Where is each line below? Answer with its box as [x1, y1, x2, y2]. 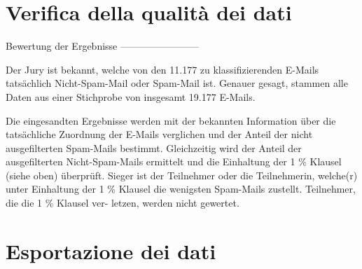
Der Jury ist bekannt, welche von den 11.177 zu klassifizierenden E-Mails [6, 62, 319, 76]
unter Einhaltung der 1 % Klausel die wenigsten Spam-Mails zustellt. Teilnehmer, [6, 181, 356, 196]
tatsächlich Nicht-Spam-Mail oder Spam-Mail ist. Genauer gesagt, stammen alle [6, 76, 348, 90]
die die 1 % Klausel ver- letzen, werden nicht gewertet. [6, 195, 239, 210]
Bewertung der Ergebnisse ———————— [6, 39, 199, 53]
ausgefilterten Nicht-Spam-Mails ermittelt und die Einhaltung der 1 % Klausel [6, 154, 342, 169]
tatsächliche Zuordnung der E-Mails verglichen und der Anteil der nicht [6, 127, 313, 142]
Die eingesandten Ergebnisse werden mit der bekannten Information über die [6, 113, 336, 127]
